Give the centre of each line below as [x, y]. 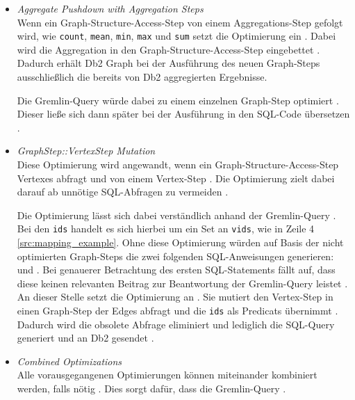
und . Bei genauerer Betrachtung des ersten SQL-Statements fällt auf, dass [176, 270]
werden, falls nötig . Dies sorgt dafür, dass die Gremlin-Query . [151, 389]
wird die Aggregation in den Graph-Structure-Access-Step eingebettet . [168, 49]
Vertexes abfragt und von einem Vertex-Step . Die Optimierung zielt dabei [176, 178]
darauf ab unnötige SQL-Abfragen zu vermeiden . [123, 192]
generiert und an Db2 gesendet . [85, 338]
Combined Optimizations [69, 361]
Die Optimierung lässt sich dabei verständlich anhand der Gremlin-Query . [176, 215]
